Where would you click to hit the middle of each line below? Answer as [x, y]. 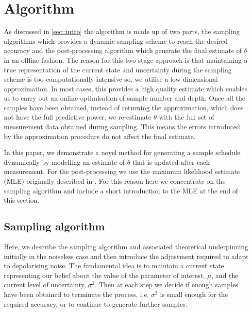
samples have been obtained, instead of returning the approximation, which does [124, 107]
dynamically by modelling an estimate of [64, 162]
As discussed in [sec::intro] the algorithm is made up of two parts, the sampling [122, 31]
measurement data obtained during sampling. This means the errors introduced [122, 127]
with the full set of [187, 117]
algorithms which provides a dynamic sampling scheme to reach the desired [116, 41]
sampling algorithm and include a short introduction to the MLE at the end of [121, 190]
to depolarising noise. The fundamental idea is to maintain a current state [114, 266]
